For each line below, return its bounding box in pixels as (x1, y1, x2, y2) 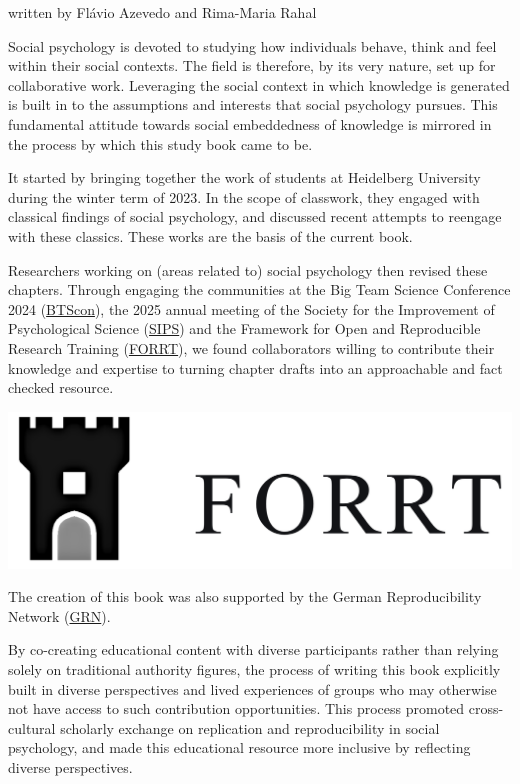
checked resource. (8, 377, 114, 398)
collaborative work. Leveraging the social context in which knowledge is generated (8, 74, 510, 95)
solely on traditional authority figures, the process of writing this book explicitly (8, 659, 501, 680)
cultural (8, 717, 56, 738)
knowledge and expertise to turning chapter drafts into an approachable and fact (8, 357, 503, 378)
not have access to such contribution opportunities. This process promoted (8, 698, 465, 719)
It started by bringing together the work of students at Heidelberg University (8, 167, 481, 188)
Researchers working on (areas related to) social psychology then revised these (8, 259, 488, 280)
